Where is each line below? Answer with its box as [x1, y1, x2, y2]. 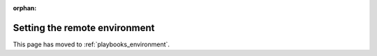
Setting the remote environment [13, 21, 155, 34]
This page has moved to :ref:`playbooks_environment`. [13, 40, 170, 48]
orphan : [13, 4, 37, 12]
